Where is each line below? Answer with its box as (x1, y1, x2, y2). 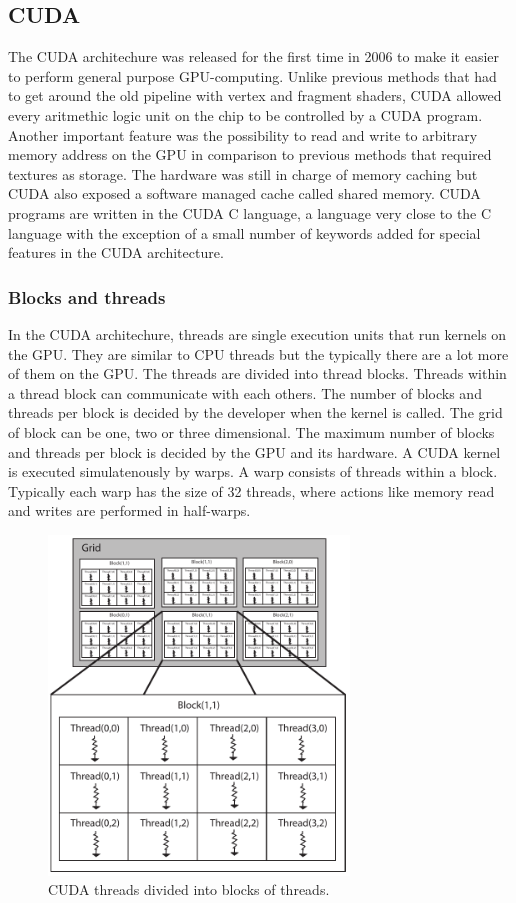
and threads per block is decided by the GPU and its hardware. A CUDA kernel (8, 441, 501, 462)
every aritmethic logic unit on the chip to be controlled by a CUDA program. (8, 104, 483, 125)
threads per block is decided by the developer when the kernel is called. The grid (8, 402, 503, 423)
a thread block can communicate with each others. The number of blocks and (8, 382, 482, 403)
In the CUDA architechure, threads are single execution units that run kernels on (8, 323, 507, 344)
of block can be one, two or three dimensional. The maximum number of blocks (8, 421, 495, 442)
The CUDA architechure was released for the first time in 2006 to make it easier (8, 46, 500, 67)
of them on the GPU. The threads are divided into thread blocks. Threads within (8, 363, 507, 384)
